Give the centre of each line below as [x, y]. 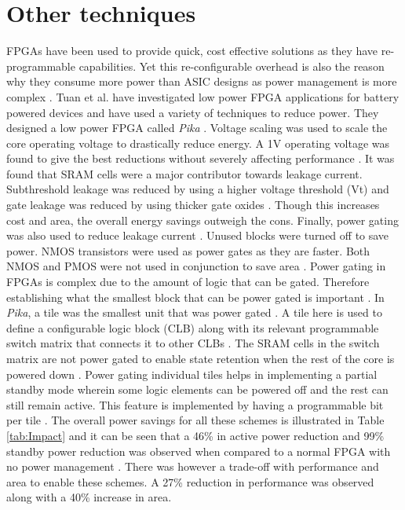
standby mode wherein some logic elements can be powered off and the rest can [197, 389]
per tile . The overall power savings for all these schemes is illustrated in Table [195, 420]
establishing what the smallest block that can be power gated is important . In [195, 297]
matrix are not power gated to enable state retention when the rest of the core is [201, 358]
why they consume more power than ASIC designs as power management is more [202, 81]
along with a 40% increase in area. [89, 497]
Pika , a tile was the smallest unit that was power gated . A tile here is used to [194, 312]
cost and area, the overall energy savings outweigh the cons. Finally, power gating [202, 220]
